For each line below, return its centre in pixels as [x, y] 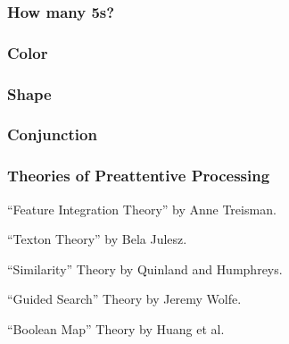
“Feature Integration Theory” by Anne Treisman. [142, 209]
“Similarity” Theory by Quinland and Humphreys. [145, 268]
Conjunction [52, 134]
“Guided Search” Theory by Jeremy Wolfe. [124, 299]
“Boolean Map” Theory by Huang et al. [116, 328]
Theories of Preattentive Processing [139, 176]
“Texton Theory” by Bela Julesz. [97, 239]
